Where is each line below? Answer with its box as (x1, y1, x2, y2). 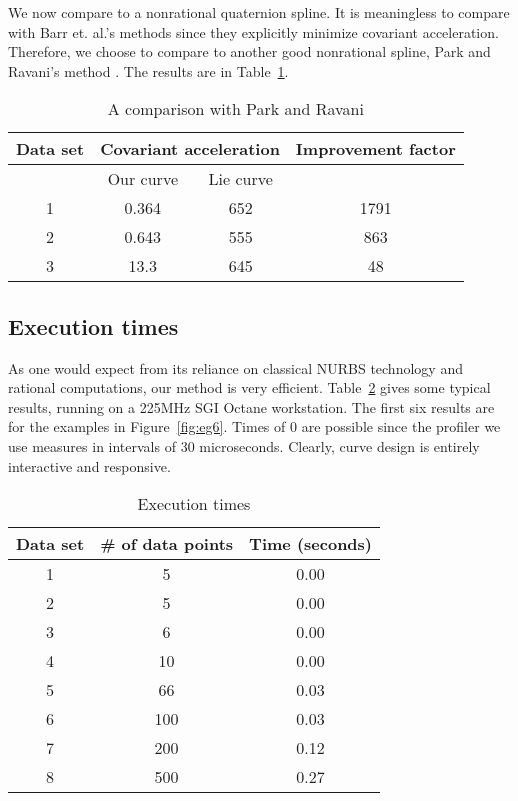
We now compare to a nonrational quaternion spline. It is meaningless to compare (8, 2, 510, 22)
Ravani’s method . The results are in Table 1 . (8, 60, 289, 81)
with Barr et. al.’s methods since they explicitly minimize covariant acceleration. (8, 21, 499, 42)
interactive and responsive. (8, 455, 171, 476)
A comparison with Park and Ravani (107, 97, 364, 121)
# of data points (100, 532, 234, 556)
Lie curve (208, 167, 273, 191)
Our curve (107, 167, 178, 191)
